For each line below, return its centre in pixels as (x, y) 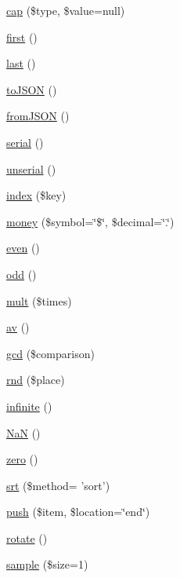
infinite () (29, 406)
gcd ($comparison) (50, 353)
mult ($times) (39, 300)
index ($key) (36, 195)
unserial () (31, 168)
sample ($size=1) (47, 564)
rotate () (27, 538)
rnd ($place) (36, 380)
